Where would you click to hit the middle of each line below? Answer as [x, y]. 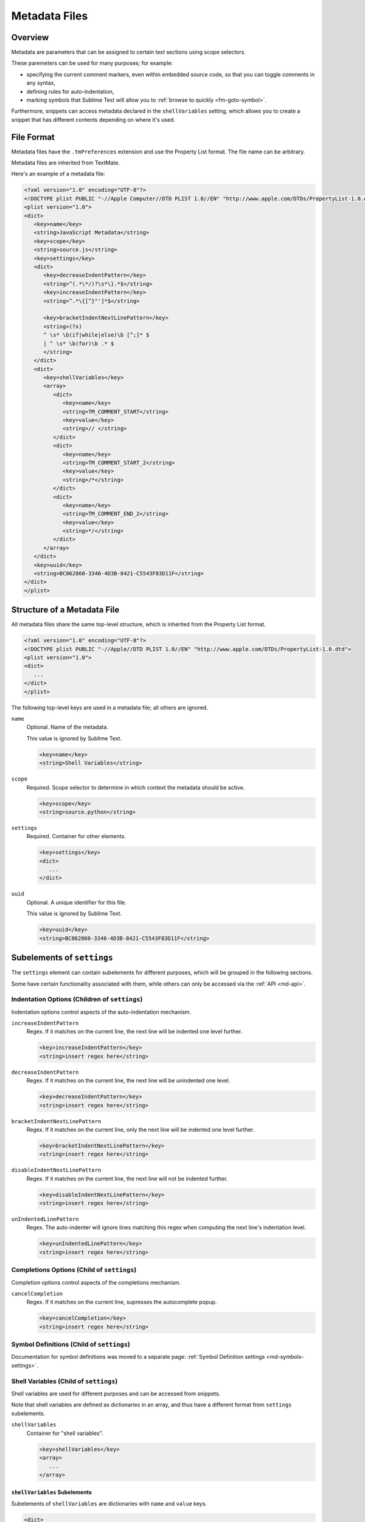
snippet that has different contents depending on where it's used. [93, 119]
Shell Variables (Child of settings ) [64, 1381]
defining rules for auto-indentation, [70, 91]
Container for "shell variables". [65, 1433]
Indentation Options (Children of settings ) [77, 1000]
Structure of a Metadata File [65, 610]
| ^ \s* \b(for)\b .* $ [79, 343]
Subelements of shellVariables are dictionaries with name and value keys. [109, 1503]
